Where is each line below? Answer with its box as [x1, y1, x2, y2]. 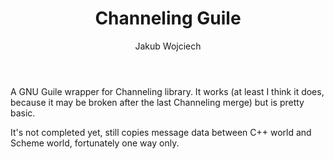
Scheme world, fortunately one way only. [10, 137, 180, 149]
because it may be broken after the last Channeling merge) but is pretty [10, 96, 305, 108]
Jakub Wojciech [134, 40, 202, 52]
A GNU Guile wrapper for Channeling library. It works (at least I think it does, [10, 85, 325, 97]
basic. [10, 107, 36, 119]
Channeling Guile [94, 7, 242, 30]
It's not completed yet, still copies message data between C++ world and [10, 126, 312, 138]
